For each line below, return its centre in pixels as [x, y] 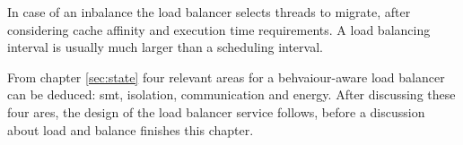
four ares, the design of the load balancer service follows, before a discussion [216, 111]
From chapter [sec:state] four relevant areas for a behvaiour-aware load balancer [226, 77]
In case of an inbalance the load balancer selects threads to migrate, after [209, 12]
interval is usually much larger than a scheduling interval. [165, 47]
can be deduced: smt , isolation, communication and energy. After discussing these [231, 94]
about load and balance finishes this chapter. [131, 129]
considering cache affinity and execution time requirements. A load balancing [219, 29]
